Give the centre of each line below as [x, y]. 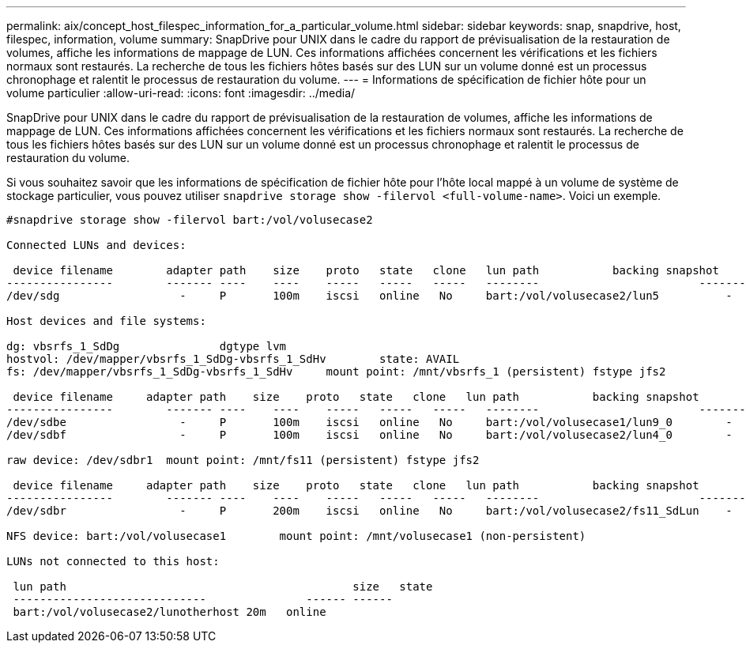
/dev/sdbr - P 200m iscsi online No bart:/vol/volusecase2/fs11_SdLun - [369, 511]
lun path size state [223, 587]
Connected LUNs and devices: [96, 245]
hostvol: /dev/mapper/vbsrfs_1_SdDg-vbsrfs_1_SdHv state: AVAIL [233, 359]
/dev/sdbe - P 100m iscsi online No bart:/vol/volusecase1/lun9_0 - [369, 422]
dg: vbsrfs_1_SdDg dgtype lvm [147, 346]
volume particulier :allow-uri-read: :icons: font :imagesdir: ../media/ [181, 93]
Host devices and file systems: [106, 321]
